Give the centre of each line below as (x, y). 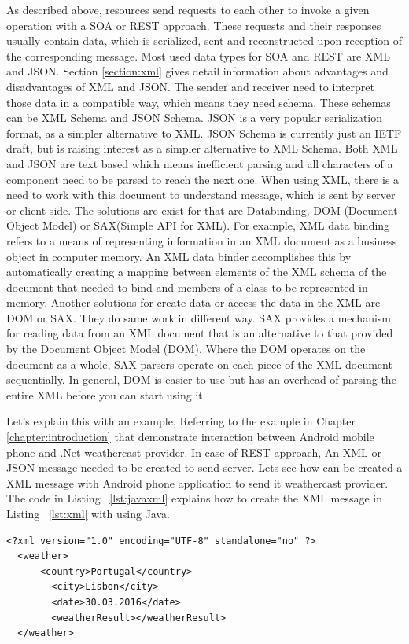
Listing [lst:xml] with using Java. (88, 513)
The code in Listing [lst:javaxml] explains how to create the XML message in (194, 498)
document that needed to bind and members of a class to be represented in (187, 287)
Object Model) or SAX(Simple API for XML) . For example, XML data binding (198, 225)
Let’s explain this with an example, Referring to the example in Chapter (181, 421)
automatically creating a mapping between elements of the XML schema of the (197, 272)
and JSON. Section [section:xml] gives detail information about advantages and (197, 71)
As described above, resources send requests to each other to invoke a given (188, 9)
